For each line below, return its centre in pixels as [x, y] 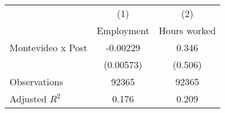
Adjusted [28, 99]
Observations [36, 82]
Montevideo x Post [49, 47]
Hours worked [187, 30]
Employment [123, 30]
